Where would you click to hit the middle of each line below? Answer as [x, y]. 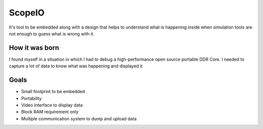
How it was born [34, 48]
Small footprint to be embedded [53, 92]
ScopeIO [27, 13]
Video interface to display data [52, 105]
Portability [31, 98]
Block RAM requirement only [50, 112]
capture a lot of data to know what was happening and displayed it [76, 66]
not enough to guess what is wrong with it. [52, 33]
